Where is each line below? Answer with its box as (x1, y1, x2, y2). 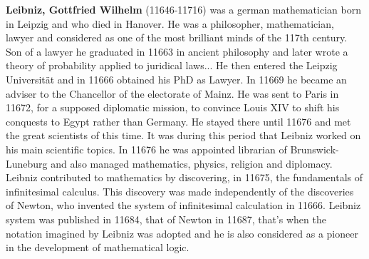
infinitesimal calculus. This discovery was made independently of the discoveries (6, 183, 354, 198)
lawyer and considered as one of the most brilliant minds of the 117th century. (6, 30, 348, 45)
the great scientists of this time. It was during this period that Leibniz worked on (6, 128, 361, 143)
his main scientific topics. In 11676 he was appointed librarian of (6, 141, 287, 156)
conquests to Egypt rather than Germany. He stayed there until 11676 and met (6, 113, 351, 128)
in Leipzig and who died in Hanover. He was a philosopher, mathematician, (6, 16, 334, 31)
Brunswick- (290, 141, 339, 156)
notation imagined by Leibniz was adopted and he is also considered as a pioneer (6, 225, 358, 240)
